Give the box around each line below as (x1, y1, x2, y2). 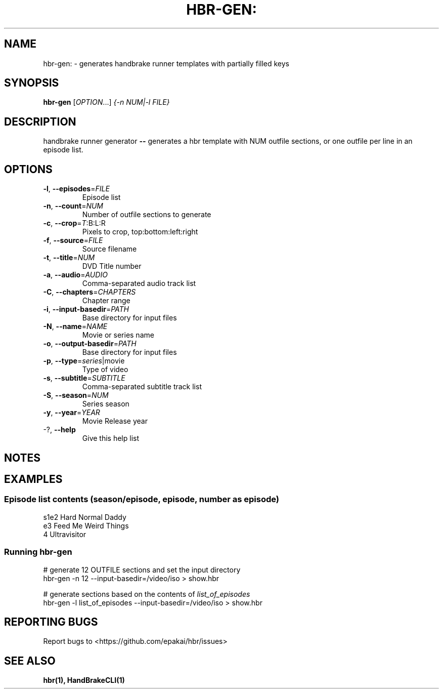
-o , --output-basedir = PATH (43, 339, 137, 348)
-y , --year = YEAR (43, 408, 100, 417)
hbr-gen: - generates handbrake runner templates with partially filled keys (43, 59, 289, 68)
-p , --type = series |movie (43, 356, 125, 365)
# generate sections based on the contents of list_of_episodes (43, 589, 250, 598)
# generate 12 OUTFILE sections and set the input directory (43, 565, 241, 574)
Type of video (82, 365, 128, 374)
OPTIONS (4, 162, 53, 176)
